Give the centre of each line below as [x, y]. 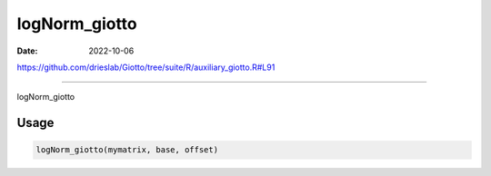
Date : [27, 51]
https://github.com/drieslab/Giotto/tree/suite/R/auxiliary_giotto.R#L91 [146, 67]
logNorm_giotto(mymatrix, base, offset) [127, 150]
